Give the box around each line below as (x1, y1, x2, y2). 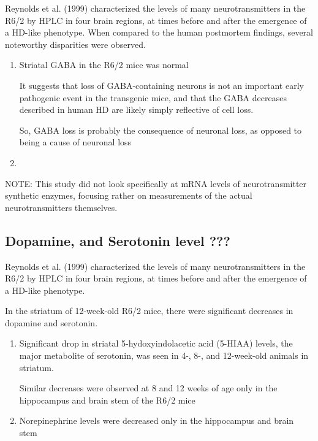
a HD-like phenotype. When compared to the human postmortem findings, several (5, 26, 313, 39)
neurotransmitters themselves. (5, 201, 118, 213)
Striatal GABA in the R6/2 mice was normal (19, 58, 189, 71)
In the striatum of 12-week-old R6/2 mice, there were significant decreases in (5, 304, 293, 317)
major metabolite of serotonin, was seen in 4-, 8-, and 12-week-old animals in (19, 349, 309, 362)
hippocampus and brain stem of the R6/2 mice (19, 393, 195, 406)
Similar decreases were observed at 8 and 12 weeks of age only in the (19, 382, 278, 394)
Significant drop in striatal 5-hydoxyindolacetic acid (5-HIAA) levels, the (19, 337, 293, 350)
